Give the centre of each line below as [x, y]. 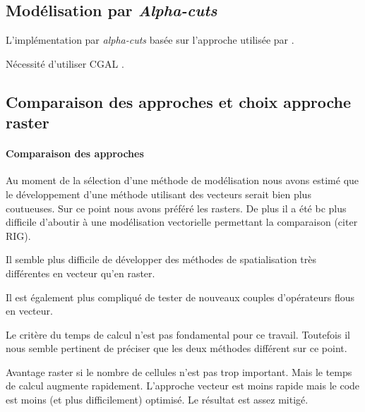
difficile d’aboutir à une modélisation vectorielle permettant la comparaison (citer [182, 222]
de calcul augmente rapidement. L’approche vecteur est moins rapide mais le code [183, 386]
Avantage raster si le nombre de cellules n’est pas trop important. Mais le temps [179, 371]
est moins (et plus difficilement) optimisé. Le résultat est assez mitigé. [157, 400]
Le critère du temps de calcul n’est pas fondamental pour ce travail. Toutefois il [178, 334]
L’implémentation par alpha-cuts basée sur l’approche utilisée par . [150, 40]
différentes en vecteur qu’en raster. [80, 273]
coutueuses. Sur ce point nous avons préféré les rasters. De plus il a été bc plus [176, 208]
